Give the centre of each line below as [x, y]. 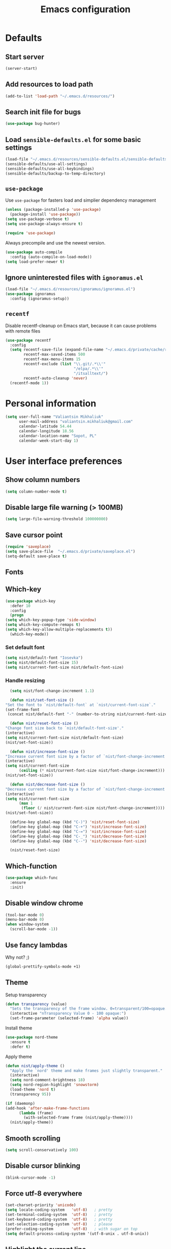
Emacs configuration [85, 9]
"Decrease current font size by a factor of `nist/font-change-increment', [87, 789]
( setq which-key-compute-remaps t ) [43, 625]
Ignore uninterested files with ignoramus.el [74, 277]
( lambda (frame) [36, 1113]
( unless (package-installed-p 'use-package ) [53, 210]
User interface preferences [64, 461]
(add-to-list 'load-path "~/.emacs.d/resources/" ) [60, 96]
